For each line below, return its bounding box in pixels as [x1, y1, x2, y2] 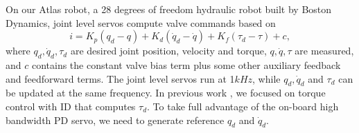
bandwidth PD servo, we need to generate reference [6, 112, 225, 127]
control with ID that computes [6, 99, 136, 113]
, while [252, 71, 281, 85]
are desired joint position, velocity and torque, [70, 43, 267, 58]
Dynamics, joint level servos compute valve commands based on [6, 15, 276, 30]
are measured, [295, 43, 354, 58]
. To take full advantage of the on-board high [147, 99, 339, 113]
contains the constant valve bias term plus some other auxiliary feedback [31, 57, 341, 72]
